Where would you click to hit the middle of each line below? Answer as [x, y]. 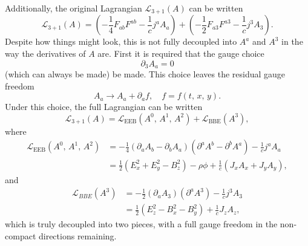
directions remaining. [77, 235]
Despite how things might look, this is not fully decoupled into [121, 41]
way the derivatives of [45, 53]
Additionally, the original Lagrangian [74, 8]
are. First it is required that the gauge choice [181, 53]
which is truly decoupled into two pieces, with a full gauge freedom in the [141, 224]
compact [21, 235]
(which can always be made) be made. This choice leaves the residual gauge [145, 74]
